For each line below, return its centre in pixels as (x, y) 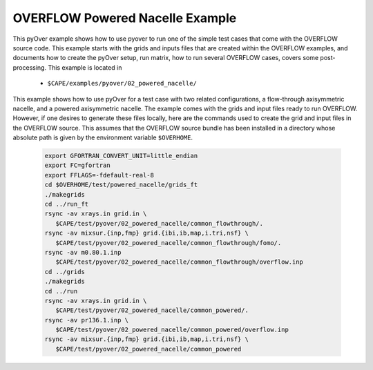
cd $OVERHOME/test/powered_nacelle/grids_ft (121, 185)
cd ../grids (65, 272)
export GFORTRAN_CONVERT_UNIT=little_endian (121, 156)
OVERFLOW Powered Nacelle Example (125, 18)
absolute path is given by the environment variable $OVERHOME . (103, 137)
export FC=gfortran (77, 165)
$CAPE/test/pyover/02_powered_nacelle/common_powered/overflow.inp (172, 330)
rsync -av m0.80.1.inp (83, 252)
